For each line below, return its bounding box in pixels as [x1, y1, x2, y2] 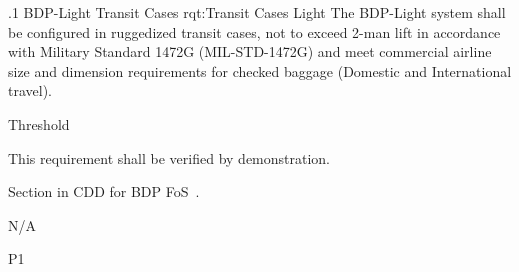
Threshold [8, 113, 70, 134]
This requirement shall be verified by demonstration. [8, 147, 331, 168]
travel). [8, 80, 52, 101]
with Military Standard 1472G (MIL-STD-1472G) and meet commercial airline [8, 41, 492, 62]
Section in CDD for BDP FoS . [8, 181, 200, 202]
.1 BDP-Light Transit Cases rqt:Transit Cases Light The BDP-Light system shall [8, 2, 506, 22]
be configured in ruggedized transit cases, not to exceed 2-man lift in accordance [8, 21, 501, 42]
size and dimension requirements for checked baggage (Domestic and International [8, 60, 512, 81]
